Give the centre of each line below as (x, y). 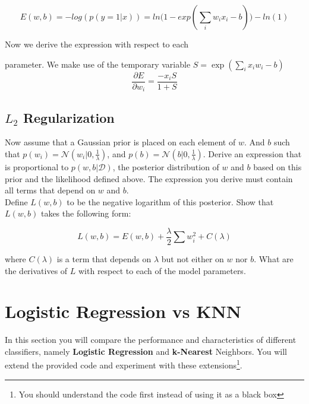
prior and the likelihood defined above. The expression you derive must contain (149, 178)
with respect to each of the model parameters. (162, 270)
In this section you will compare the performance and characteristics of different (151, 340)
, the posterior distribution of (166, 166)
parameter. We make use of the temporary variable (98, 64)
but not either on (193, 258)
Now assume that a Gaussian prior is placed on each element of (120, 142)
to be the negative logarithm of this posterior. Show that (170, 201)
